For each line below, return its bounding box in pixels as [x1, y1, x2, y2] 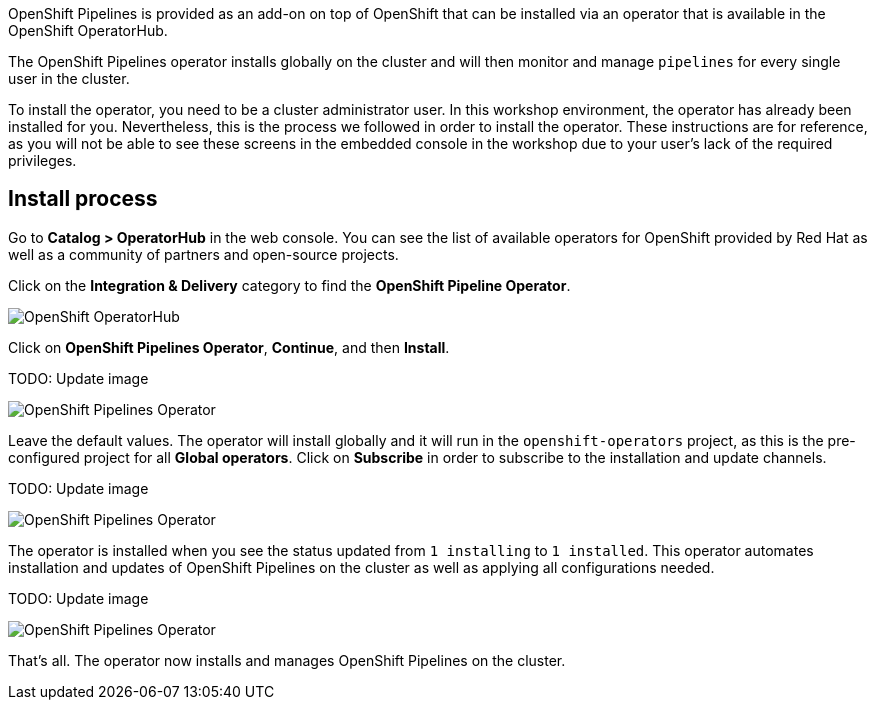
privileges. [8, 152, 77, 169]
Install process [8, 186, 158, 212]
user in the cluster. [8, 70, 130, 87]
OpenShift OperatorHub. [8, 22, 168, 39]
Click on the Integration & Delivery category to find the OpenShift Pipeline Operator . [8, 276, 571, 294]
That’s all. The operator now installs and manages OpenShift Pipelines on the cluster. [8, 651, 566, 669]
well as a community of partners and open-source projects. [8, 245, 399, 263]
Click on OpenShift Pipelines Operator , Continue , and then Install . [8, 338, 450, 356]
